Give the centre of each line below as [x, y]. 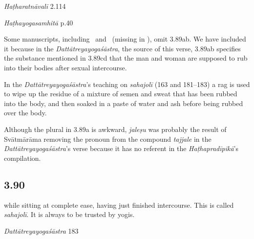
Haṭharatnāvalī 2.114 [35, 6]
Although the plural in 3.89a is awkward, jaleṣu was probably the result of [115, 129]
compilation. [22, 158]
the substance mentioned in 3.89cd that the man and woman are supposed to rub [126, 58]
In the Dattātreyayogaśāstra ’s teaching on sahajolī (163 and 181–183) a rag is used [127, 84]
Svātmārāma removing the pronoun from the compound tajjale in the [108, 139]
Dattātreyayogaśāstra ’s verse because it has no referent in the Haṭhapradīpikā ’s [121, 148]
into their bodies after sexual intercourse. [65, 67]
